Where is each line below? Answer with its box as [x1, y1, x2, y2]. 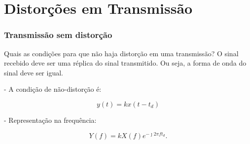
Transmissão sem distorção [4, 29, 112, 41]
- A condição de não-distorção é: [4, 84, 102, 94]
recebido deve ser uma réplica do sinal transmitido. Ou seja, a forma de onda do [4, 58, 247, 68]
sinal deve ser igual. [4, 67, 63, 77]
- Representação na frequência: [4, 114, 97, 125]
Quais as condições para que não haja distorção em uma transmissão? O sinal [4, 48, 239, 58]
